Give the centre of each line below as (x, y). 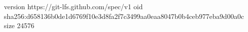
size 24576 (19, 25)
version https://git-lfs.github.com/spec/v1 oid (73, 6)
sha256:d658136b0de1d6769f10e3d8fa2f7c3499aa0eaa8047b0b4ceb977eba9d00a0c (124, 16)
